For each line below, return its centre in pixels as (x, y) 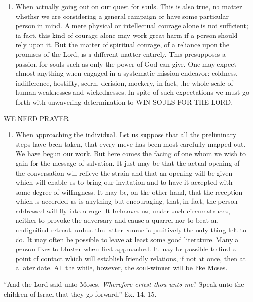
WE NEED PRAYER (36, 118)
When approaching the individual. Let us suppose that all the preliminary (126, 134)
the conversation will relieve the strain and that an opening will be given (124, 172)
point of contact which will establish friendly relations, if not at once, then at (131, 258)
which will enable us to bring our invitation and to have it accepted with (124, 182)
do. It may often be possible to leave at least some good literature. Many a (127, 239)
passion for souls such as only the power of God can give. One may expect (126, 63)
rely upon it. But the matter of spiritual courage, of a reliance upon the (122, 44)
